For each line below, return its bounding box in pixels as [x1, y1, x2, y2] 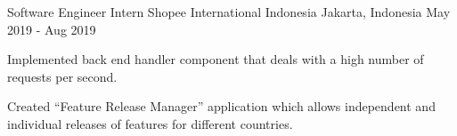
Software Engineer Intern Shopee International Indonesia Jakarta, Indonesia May [7, 3, 451, 20]
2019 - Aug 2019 [7, 20, 96, 38]
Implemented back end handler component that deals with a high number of [7, 50, 424, 68]
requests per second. [7, 67, 118, 85]
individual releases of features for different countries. [7, 114, 293, 132]
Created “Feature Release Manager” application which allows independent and [7, 97, 436, 116]
